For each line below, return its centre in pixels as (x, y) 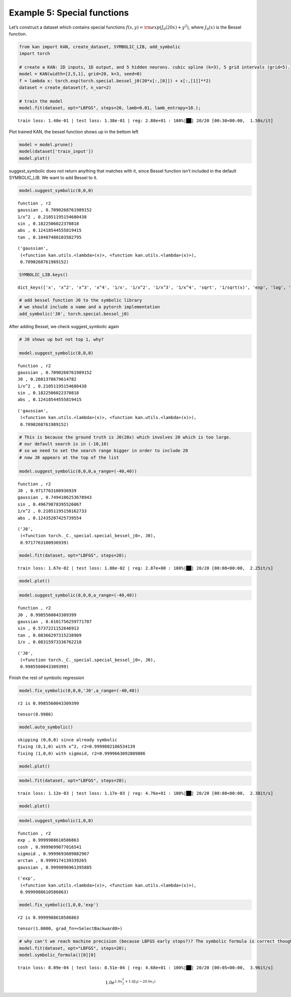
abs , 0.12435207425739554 (50, 518)
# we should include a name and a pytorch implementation (89, 307)
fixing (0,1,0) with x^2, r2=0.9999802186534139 (76, 747)
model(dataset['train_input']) (57, 151)
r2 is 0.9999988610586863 (48, 918)
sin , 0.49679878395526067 (50, 504)
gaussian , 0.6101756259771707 (55, 621)
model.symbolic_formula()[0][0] (58, 955)
